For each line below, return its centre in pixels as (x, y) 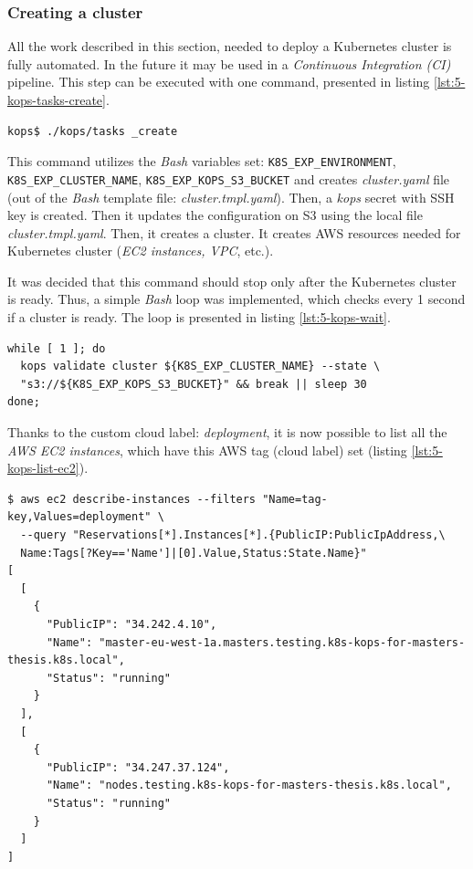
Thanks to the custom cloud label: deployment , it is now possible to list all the (227, 432)
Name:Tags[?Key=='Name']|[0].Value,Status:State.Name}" (194, 553)
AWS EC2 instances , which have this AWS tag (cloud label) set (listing (207, 450)
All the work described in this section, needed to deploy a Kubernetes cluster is (230, 46)
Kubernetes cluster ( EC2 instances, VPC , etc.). (141, 251)
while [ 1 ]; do (57, 348)
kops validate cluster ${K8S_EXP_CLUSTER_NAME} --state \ (200, 366)
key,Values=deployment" (79, 517)
